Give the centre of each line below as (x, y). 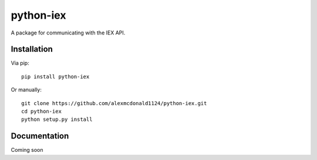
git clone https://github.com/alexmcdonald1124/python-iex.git (114, 103)
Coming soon (27, 150)
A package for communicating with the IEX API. (68, 33)
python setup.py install (57, 119)
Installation (32, 49)
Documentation (40, 136)
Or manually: (26, 90)
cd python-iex (41, 112)
